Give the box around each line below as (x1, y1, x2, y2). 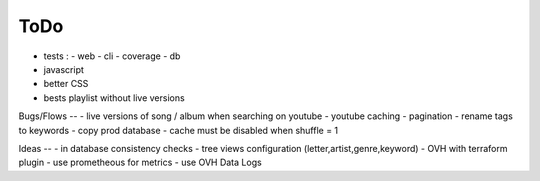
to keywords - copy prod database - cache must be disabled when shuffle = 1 (18, 124, 339, 136)
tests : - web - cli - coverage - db (43, 50, 181, 62)
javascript (43, 63, 85, 75)
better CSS (43, 78, 89, 90)
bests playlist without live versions (43, 91, 185, 104)
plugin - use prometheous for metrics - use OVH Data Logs (18, 156, 262, 169)
